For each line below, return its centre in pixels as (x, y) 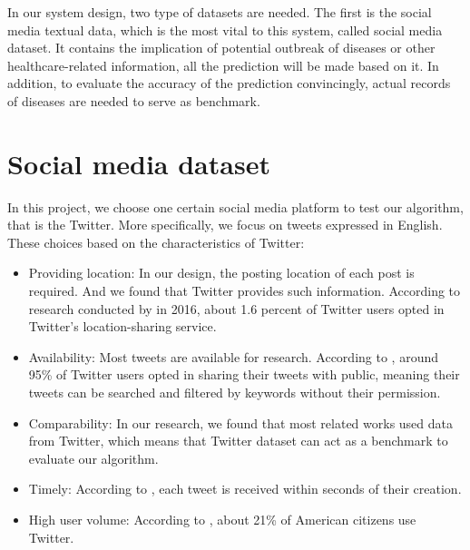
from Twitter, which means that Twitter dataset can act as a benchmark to (238, 441)
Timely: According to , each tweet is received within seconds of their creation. (245, 489)
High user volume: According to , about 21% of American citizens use (222, 519)
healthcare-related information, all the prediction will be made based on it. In (223, 65)
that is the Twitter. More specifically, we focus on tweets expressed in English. (225, 225)
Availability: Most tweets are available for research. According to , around (233, 356)
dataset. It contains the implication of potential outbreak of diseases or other (221, 48)
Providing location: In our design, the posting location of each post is (221, 273)
